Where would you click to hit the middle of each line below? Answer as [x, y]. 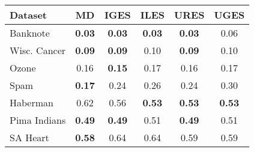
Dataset [29, 15]
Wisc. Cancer [38, 50]
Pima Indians [38, 120]
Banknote [30, 33]
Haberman [32, 102]
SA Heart [29, 137]
